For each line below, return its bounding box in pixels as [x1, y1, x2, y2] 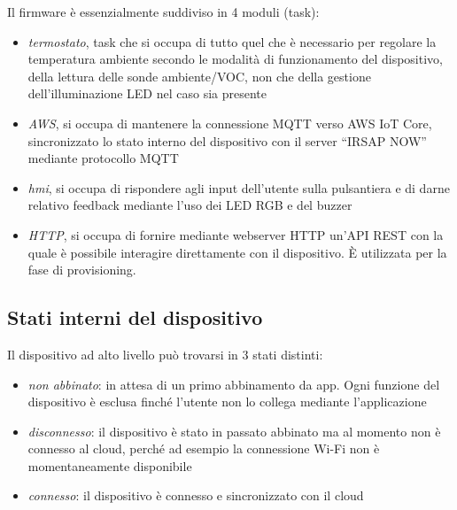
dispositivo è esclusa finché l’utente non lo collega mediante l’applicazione [27, 392, 427, 411]
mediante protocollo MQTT [27, 149, 179, 167]
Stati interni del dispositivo [7, 304, 263, 331]
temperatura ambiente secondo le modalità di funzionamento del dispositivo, [27, 50, 443, 68]
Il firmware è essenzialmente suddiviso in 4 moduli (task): [7, 3, 320, 20]
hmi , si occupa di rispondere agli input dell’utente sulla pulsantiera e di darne [27, 178, 450, 197]
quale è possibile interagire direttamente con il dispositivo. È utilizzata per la [27, 243, 447, 261]
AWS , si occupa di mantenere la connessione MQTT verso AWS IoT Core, [27, 113, 432, 132]
